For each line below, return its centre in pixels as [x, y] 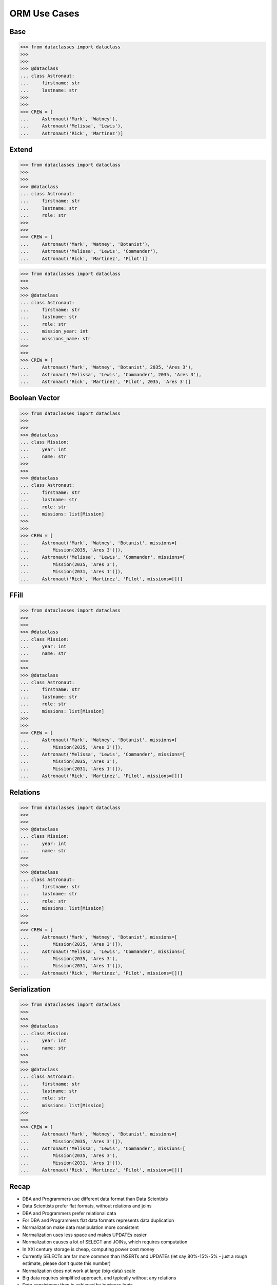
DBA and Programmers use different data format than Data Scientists [95, 1199]
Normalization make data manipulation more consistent [81, 1227]
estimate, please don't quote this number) [67, 1263]
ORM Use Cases [44, 13]
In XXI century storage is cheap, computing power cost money [88, 1249]
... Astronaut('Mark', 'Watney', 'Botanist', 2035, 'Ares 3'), [107, 367]
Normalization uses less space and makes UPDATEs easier [85, 1235]
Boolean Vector [35, 398]
